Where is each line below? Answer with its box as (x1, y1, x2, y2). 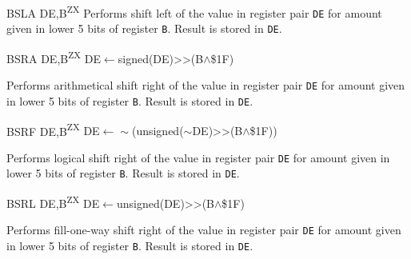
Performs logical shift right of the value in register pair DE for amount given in (6, 149, 390, 165)
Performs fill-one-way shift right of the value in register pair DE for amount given (6, 221, 401, 238)
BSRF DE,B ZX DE (6, 120, 100, 139)
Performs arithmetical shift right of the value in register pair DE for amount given (6, 77, 405, 94)
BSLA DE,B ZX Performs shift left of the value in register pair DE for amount (6, 2, 382, 21)
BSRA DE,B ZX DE (6, 47, 101, 66)
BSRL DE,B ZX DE (6, 193, 100, 211)
